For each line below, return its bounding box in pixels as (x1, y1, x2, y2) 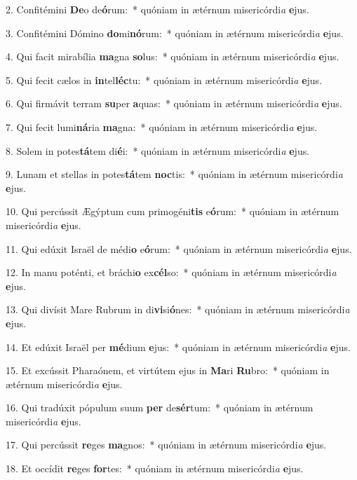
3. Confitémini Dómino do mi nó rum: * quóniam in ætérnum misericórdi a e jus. (6, 25, 344, 40)
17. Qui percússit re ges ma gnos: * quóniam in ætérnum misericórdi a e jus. (6, 437, 327, 452)
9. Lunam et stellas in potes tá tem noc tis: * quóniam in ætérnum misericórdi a (6, 167, 343, 181)
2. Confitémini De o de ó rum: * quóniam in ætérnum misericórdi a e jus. (6, 2, 309, 16)
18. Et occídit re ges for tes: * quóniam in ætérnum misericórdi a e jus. (6, 461, 304, 476)
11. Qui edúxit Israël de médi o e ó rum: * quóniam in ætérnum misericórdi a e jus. (6, 241, 352, 256)
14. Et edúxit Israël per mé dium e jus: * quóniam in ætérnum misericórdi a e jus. (6, 339, 351, 354)
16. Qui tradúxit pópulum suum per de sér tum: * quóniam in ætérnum (6, 400, 314, 415)
